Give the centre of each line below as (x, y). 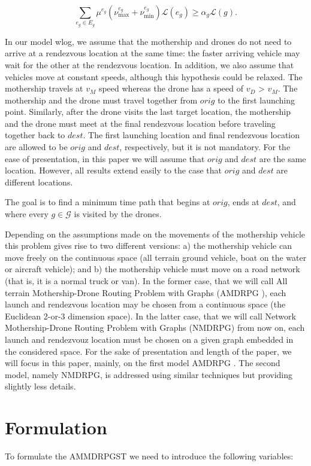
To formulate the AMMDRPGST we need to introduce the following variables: (149, 456)
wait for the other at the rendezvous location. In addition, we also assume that (150, 64)
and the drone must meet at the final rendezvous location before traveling (140, 123)
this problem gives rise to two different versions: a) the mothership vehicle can (148, 246)
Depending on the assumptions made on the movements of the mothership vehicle (155, 234)
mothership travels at (44, 88)
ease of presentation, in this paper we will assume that (105, 158)
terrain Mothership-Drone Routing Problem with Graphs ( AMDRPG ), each (146, 292)
